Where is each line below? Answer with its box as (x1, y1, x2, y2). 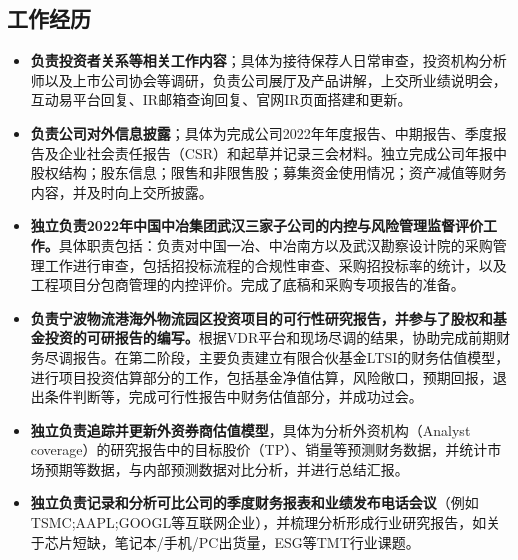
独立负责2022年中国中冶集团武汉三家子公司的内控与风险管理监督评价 (30, 215, 483, 236)
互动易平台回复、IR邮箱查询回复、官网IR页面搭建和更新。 (30, 89, 412, 110)
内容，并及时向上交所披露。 (30, 181, 213, 202)
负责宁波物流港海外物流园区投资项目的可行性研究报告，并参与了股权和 (30, 307, 493, 328)
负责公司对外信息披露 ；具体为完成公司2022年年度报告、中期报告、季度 (30, 122, 493, 143)
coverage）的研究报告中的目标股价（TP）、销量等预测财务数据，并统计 (30, 439, 488, 460)
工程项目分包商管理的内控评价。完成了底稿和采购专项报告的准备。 (30, 274, 465, 295)
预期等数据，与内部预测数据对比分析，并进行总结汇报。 (44, 458, 409, 479)
